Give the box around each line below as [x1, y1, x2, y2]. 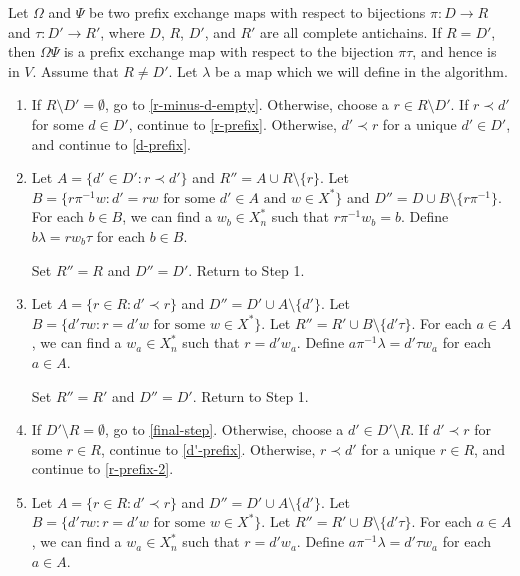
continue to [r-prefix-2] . [31, 458, 174, 479]
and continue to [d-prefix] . [31, 133, 191, 154]
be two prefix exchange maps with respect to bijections [89, 2, 426, 22]
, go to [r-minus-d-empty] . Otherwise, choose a [105, 94, 389, 115]
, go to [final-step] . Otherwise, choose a [105, 419, 344, 440]
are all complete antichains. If [260, 21, 442, 42]
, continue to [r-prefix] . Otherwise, [128, 113, 337, 134]
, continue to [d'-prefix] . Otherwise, [100, 438, 316, 459]
